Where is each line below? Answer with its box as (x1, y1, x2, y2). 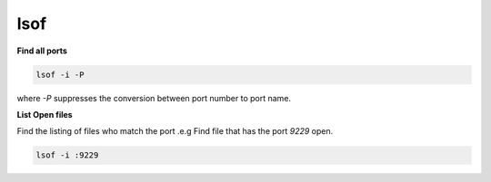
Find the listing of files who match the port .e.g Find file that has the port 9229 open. (16, 126, 334, 137)
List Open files (16, 109, 73, 120)
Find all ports (16, 45, 68, 56)
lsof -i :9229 (35, 150, 99, 160)
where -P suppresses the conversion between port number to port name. (16, 92, 291, 103)
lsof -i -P (35, 69, 85, 80)
